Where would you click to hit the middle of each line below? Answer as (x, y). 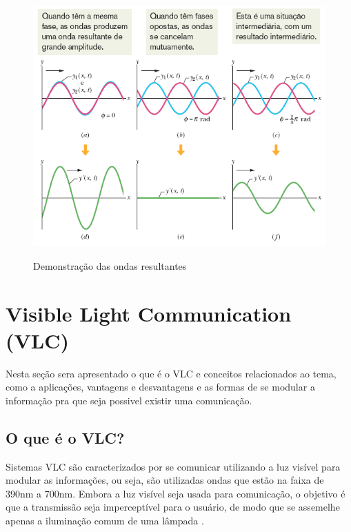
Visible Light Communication (149, 313)
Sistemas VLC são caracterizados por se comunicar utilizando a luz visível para (173, 466)
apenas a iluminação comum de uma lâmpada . (105, 520)
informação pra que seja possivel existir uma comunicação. (129, 400)
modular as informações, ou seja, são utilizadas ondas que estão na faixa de (165, 480)
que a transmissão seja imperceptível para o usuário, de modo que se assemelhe (173, 507)
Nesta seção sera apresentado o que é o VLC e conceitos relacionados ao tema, (171, 373)
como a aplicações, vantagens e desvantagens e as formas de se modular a (160, 387)
